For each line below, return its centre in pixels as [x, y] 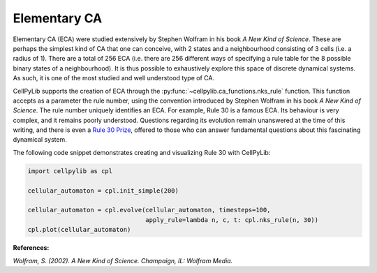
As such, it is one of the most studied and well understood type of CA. [114, 78]
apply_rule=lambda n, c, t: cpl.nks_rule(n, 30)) [232, 220]
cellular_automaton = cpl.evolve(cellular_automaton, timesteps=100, [149, 210]
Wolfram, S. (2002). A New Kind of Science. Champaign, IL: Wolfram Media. [123, 260]
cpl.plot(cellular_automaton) [79, 230]
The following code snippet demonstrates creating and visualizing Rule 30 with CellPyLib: [142, 152]
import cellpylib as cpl [70, 171]
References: [31, 248]
